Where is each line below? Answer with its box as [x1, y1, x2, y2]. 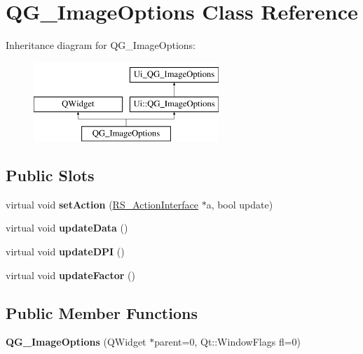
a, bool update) [206, 197, 273, 211]
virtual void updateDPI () [6, 244, 125, 259]
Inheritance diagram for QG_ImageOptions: [6, 38, 196, 52]
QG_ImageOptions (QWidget [6, 334, 146, 349]
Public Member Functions [6, 302, 198, 323]
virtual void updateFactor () [6, 267, 135, 282]
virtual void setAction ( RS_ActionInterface [6, 197, 198, 211]
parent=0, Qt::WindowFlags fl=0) [154, 334, 301, 349]
